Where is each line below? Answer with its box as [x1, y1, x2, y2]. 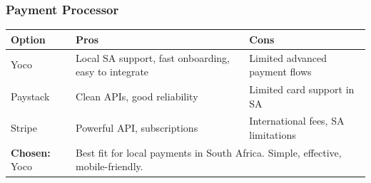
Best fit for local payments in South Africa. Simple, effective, [76, 145, 342, 160]
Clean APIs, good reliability [76, 88, 198, 103]
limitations [249, 127, 296, 142]
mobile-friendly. [76, 159, 143, 174]
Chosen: [11, 145, 51, 160]
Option [11, 31, 46, 46]
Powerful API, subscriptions [76, 120, 198, 135]
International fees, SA [249, 113, 345, 128]
